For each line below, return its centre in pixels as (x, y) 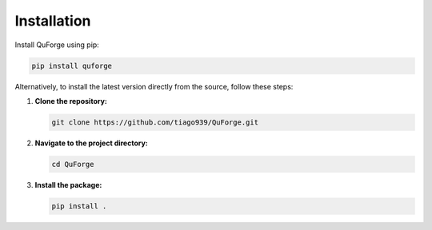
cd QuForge (73, 164)
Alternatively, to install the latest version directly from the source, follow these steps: (154, 86)
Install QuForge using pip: (57, 45)
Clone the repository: (71, 101)
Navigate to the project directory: (91, 143)
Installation (53, 21)
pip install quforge (72, 65)
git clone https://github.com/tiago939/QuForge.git (155, 122)
